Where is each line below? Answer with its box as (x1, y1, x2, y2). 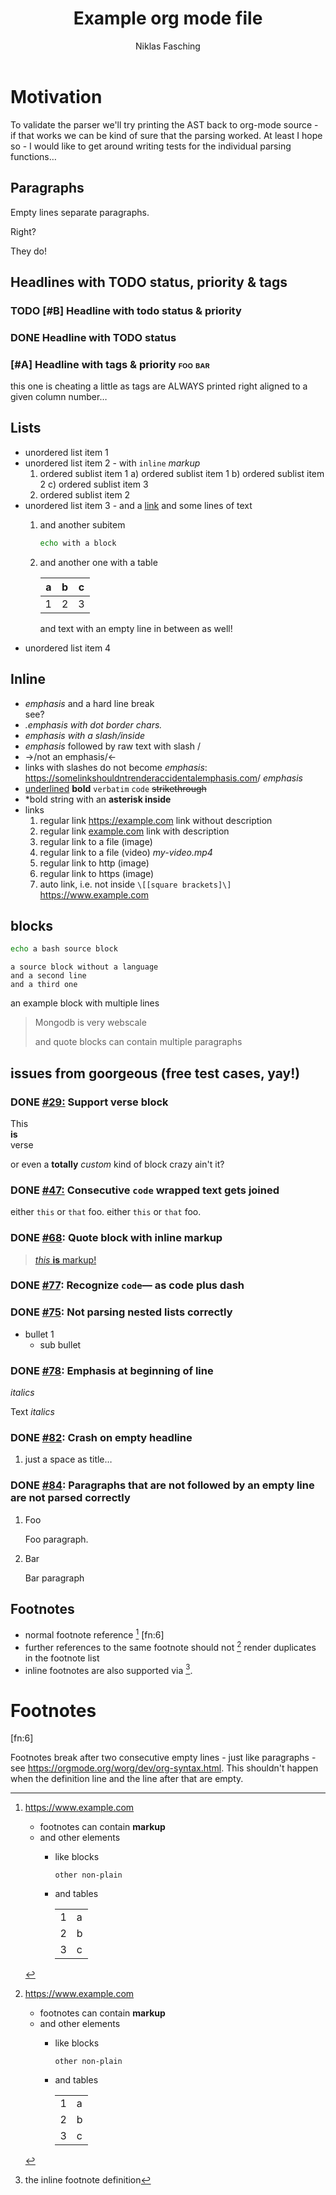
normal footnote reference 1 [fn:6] (24, 1627, 165, 1641)
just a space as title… (24, 1453, 113, 1466)
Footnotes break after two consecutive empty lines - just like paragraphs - (10, 1752, 317, 1764)
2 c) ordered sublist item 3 (39, 478, 149, 490)
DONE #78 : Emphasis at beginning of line (10, 1363, 214, 1377)
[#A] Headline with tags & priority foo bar (10, 357, 210, 371)
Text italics (10, 1406, 55, 1418)
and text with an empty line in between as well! (39, 622, 233, 634)
